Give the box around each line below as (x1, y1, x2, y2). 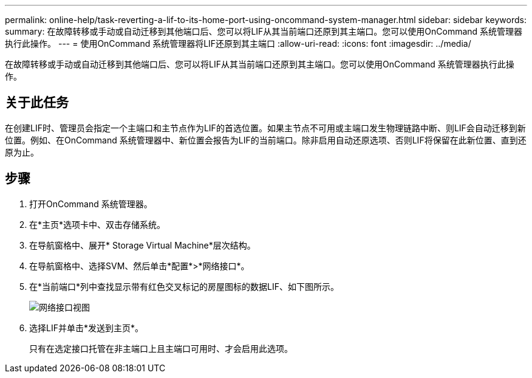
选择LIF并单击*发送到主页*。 (29, 322, 143, 333)
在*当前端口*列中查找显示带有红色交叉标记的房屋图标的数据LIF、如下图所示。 (29, 281, 339, 292)
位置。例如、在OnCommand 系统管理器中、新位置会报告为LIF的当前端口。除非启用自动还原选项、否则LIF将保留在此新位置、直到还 (5, 134, 527, 145)
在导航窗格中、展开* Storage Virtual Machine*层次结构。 (29, 239, 256, 250)
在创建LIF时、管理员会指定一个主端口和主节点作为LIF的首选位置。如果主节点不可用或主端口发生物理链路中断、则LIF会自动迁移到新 (5, 122, 526, 133)
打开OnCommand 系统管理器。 (29, 198, 152, 209)
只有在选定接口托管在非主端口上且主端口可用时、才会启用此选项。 (29, 343, 293, 354)
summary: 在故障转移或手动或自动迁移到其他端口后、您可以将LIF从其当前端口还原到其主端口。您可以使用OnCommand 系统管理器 (5, 26, 523, 36)
